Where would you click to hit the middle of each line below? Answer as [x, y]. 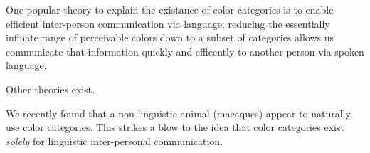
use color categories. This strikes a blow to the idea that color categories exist [175, 127]
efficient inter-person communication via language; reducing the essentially [168, 23]
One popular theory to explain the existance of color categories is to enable [170, 9]
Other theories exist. [51, 89]
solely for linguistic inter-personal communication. [115, 141]
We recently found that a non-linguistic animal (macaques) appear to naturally [178, 113]
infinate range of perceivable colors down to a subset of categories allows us [170, 37]
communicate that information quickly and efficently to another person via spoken [185, 51]
